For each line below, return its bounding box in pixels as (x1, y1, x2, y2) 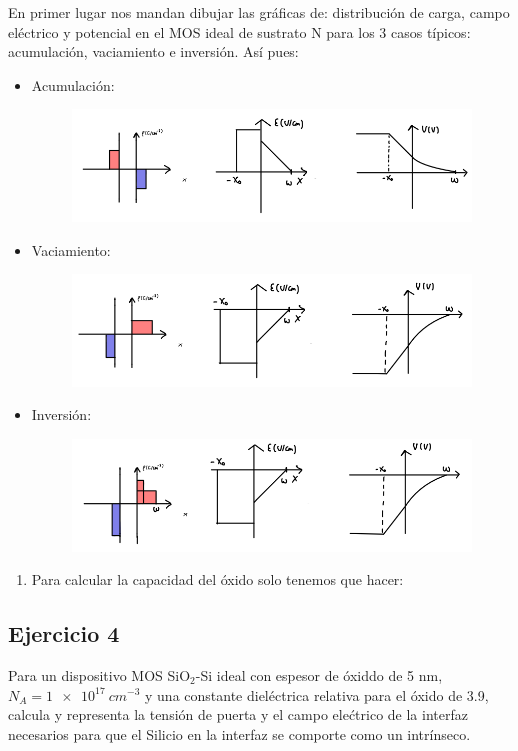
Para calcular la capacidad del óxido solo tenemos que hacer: (31, 569, 404, 590)
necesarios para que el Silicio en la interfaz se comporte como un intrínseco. (8, 723, 471, 744)
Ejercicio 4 (8, 618, 120, 649)
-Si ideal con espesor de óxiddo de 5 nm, (195, 664, 443, 685)
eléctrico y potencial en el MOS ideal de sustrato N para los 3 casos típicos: (8, 21, 471, 42)
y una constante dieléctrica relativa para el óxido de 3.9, (145, 684, 489, 705)
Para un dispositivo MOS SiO (8, 664, 191, 685)
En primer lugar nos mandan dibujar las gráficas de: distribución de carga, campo (8, 2, 510, 22)
